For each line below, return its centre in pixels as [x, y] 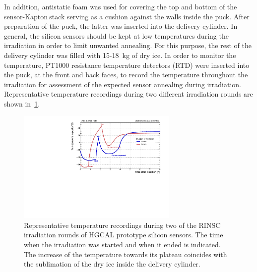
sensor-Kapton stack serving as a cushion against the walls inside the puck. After [127, 16]
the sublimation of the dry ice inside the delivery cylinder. [112, 264]
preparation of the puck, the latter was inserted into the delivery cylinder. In [121, 26]
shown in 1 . [22, 103]
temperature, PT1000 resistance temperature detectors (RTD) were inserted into [127, 65]
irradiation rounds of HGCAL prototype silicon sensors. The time [124, 235]
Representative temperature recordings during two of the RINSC [122, 225]
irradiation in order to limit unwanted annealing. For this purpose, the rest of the [128, 45]
